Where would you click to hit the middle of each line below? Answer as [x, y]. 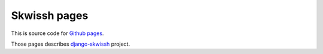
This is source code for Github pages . [57, 33]
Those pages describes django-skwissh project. [71, 44]
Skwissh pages [50, 15]
